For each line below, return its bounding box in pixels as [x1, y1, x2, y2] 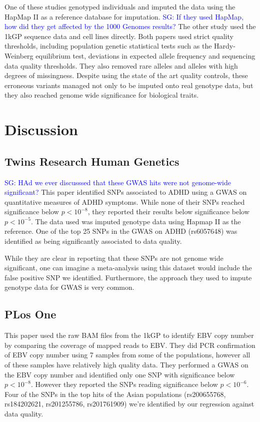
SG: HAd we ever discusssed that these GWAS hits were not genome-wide [4, 177, 231, 187]
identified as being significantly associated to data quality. [4, 236, 182, 246]
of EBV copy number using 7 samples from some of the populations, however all [4, 349, 250, 360]
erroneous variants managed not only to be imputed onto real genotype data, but [4, 80, 253, 90]
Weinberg [4, 50, 33, 61]
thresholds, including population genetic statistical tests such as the [4, 41, 212, 51]
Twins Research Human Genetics [4, 153, 179, 169]
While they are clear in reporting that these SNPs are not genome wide [4, 252, 223, 263]
